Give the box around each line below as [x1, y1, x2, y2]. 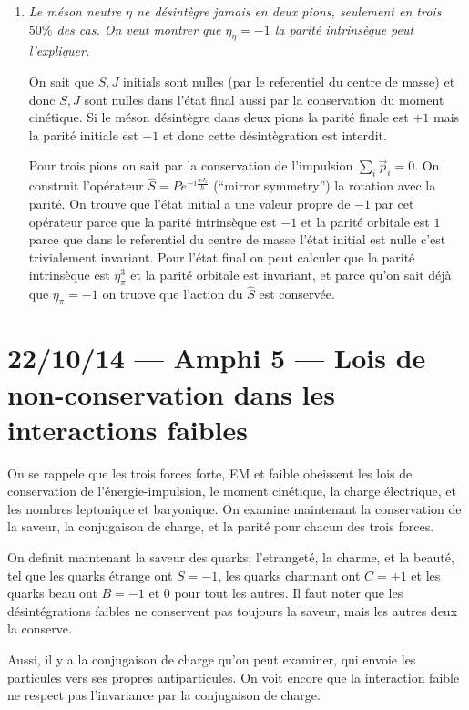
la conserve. [7, 619, 72, 638]
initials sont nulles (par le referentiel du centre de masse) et [122, 71, 455, 90]
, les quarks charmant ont [218, 565, 361, 584]
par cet [374, 193, 414, 212]
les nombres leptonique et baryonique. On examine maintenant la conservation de [7, 499, 462, 518]
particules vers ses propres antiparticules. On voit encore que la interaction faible [7, 667, 460, 686]
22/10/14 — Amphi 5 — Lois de [7, 339, 426, 376]
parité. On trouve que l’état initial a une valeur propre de [28, 193, 351, 212]
